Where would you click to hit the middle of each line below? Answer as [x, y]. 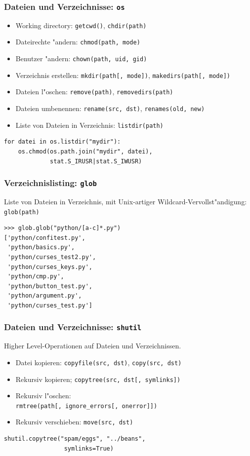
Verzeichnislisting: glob [50, 183]
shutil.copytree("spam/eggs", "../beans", [75, 439]
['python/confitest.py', [45, 238]
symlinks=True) [89, 448]
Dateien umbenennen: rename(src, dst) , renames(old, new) [110, 108]
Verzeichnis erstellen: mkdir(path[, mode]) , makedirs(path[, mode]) [123, 75]
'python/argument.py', [45, 296]
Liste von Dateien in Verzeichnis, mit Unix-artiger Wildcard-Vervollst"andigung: [125, 201]
